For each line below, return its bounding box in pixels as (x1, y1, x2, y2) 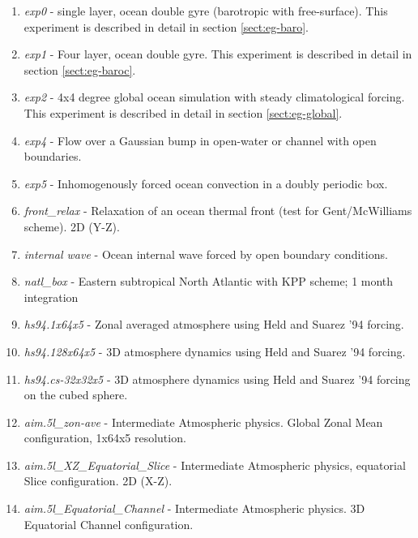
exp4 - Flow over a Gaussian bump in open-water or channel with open (23, 131, 377, 148)
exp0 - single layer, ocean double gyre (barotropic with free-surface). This (23, 2, 388, 19)
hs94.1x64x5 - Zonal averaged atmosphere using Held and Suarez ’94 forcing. (23, 316, 404, 333)
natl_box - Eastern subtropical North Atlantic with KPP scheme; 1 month (23, 273, 394, 290)
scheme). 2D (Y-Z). (23, 217, 120, 235)
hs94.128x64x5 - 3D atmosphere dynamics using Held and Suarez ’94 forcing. (23, 342, 406, 359)
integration (23, 288, 79, 305)
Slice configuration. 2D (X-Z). (23, 472, 173, 489)
